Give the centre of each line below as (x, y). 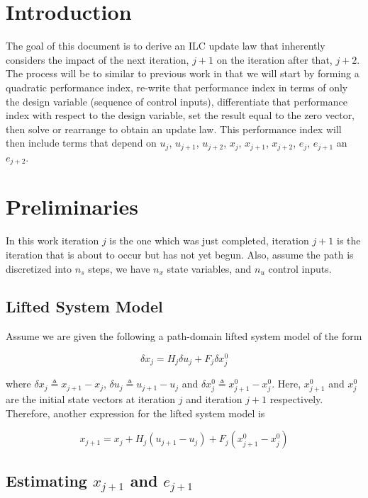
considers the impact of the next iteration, (97, 59)
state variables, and (209, 268)
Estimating (46, 480)
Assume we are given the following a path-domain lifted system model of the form (184, 336)
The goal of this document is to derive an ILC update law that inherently (166, 46)
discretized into (39, 268)
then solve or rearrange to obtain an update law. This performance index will (174, 129)
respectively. (296, 399)
